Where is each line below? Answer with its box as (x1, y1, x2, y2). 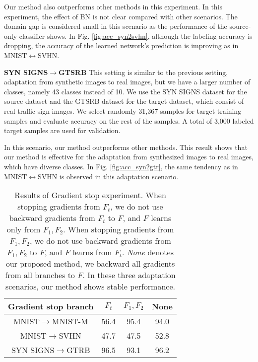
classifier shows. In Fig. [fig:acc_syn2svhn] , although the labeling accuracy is (19, 30, 253, 41)
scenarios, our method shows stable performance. (5, 281, 175, 292)
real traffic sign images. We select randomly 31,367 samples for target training (4, 105, 242, 116)
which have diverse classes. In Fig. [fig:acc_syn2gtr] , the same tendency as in (4, 161, 238, 171)
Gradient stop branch (8, 300, 94, 312)
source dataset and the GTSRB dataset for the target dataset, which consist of (4, 96, 244, 106)
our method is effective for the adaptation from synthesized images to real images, (4, 151, 254, 162)
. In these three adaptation (82, 269, 176, 281)
